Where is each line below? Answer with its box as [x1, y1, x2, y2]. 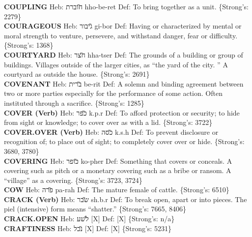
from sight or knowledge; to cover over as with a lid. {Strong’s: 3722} [4, 117, 213, 127]
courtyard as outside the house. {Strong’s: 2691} [4, 69, 150, 79]
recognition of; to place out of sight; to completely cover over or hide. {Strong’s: [4, 136, 245, 147]
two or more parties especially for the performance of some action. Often [4, 88, 223, 98]
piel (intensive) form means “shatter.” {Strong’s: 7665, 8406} [4, 204, 187, 214]
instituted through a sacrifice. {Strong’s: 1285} [4, 97, 144, 108]
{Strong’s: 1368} [4, 40, 54, 50]
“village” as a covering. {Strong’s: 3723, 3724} [4, 175, 142, 185]
